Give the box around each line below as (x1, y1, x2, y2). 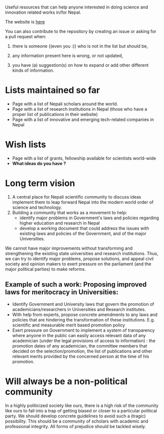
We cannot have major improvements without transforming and (5, 245, 133, 251)
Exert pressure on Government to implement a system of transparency (12, 327, 155, 333)
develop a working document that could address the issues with (19, 225, 149, 231)
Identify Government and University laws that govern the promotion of (12, 301, 155, 307)
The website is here (5, 19, 45, 25)
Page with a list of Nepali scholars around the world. (12, 101, 118, 107)
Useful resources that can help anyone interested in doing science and (5, 4, 148, 10)
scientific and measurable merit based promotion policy (12, 322, 125, 328)
